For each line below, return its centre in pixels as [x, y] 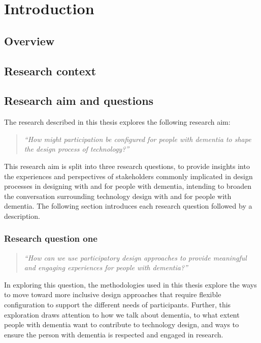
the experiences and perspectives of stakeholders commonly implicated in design [128, 176]
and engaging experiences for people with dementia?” [106, 267]
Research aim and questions [79, 101]
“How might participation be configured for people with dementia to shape [138, 139]
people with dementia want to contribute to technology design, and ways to [122, 324]
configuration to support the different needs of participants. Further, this [118, 305]
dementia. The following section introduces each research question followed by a [128, 206]
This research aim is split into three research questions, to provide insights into [127, 166]
